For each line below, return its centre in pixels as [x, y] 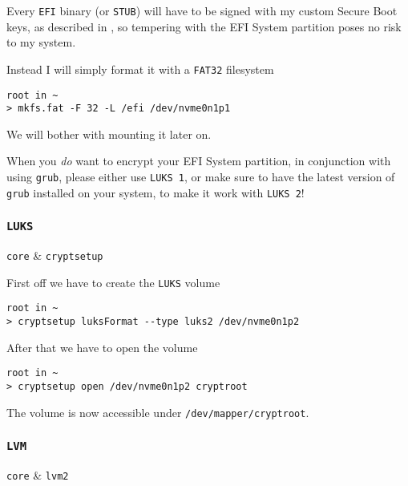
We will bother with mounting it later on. [109, 134]
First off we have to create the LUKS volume [113, 282]
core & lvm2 [38, 475]
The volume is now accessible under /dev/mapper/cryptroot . [158, 412]
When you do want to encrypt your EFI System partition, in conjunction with [199, 161]
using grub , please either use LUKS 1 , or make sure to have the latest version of [201, 176]
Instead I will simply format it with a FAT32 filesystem [140, 69]
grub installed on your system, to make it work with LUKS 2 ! [156, 192]
